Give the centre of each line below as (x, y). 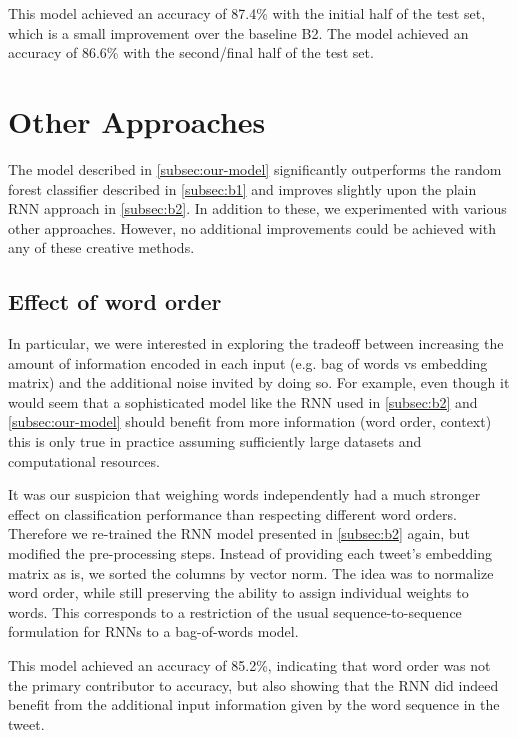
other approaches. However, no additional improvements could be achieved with (252, 227)
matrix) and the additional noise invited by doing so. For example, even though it (259, 382)
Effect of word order (115, 301)
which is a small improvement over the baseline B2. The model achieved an (238, 32)
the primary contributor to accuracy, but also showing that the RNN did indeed (253, 684)
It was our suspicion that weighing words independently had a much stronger (244, 494)
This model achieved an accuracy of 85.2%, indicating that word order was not (249, 664)
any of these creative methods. (101, 247)
